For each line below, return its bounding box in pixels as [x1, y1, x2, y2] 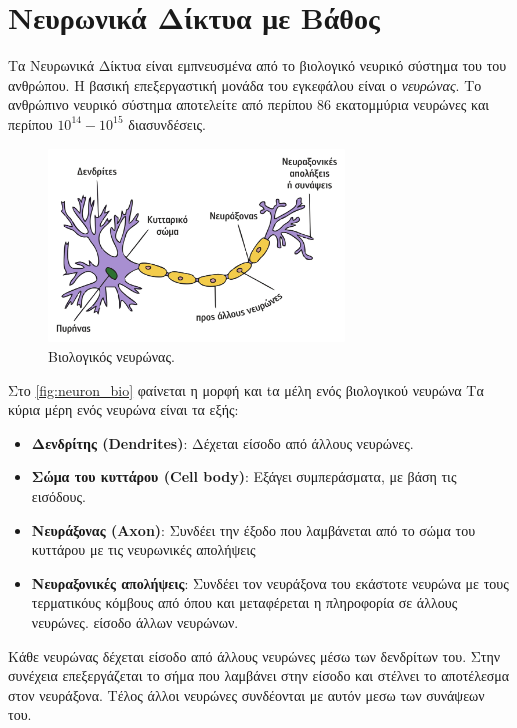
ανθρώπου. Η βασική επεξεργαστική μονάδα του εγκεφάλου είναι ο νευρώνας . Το [8, 74, 482, 95]
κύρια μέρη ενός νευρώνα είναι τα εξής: [8, 399, 239, 420]
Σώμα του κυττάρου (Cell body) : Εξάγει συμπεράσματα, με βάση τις [31, 466, 457, 487]
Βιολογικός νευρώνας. [48, 345, 175, 366]
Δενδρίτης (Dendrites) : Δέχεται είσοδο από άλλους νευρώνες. [31, 432, 414, 453]
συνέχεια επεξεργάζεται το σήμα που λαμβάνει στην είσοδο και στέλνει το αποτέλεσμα [8, 665, 510, 686]
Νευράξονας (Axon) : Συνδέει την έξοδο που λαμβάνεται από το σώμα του [31, 519, 476, 540]
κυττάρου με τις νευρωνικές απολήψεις [31, 539, 256, 560]
